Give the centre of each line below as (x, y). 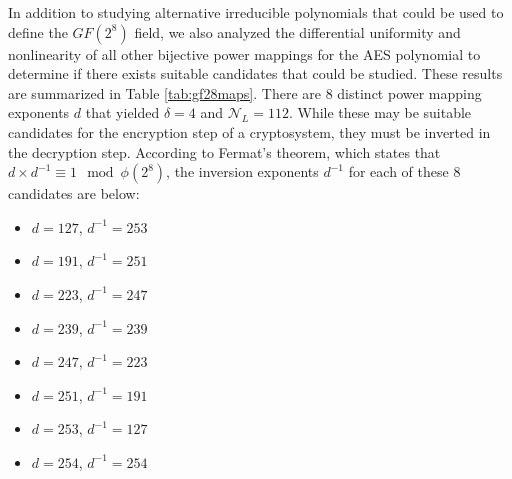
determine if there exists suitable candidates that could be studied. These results (255, 73)
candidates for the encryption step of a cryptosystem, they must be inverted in (249, 131)
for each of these (398, 171)
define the (38, 31)
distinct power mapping (409, 92)
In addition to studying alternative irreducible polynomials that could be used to (256, 12)
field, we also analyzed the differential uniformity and (297, 31)
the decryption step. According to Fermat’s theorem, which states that (224, 151)
